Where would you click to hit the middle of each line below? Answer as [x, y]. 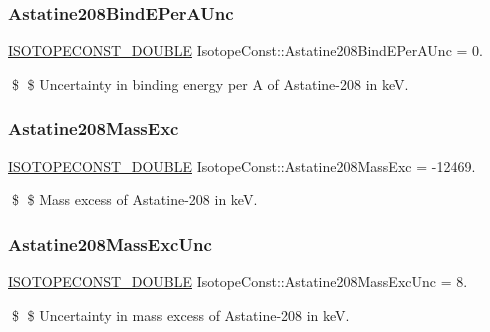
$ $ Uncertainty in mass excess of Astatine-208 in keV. [180, 314]
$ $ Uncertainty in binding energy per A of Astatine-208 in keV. [210, 83]
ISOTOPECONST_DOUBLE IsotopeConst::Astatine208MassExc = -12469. [242, 165]
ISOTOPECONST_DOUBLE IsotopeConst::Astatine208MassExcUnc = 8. [238, 281]
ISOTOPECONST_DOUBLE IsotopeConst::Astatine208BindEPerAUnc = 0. [245, 50]
